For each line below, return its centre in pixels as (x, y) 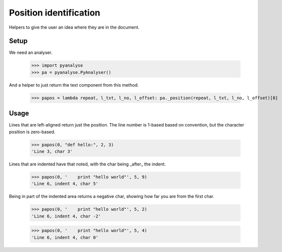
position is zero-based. (32, 132)
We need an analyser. (31, 53)
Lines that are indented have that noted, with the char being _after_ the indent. (87, 164)
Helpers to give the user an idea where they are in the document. (74, 27)
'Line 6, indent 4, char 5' (65, 184)
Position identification (55, 13)
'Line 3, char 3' (52, 152)
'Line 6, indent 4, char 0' (65, 237)
